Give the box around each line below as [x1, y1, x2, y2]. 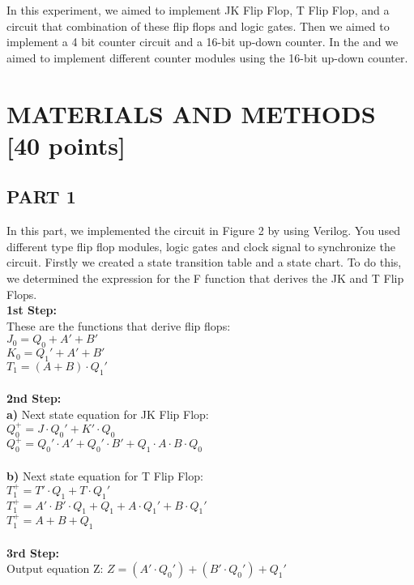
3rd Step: [6, 544, 59, 561]
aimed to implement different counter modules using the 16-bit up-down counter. [6, 49, 408, 66]
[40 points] [6, 128, 126, 161]
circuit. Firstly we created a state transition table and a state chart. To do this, [6, 254, 402, 271]
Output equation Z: [6, 560, 104, 577]
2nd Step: [6, 390, 62, 407]
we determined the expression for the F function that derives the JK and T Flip [6, 269, 404, 286]
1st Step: [6, 301, 58, 318]
